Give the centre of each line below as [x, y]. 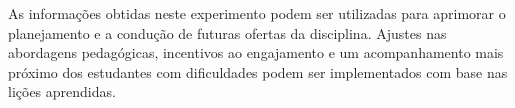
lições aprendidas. [62, 91]
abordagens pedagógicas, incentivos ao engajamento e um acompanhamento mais [256, 52]
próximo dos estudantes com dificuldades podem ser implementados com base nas [258, 71]
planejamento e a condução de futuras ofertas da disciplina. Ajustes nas [227, 32]
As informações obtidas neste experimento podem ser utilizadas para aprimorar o [257, 13]
